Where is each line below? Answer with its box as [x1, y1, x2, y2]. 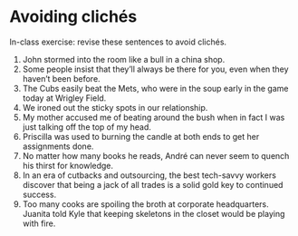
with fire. [22, 218, 56, 229]
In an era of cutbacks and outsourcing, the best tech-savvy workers [22, 170, 276, 181]
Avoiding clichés [9, 6, 138, 27]
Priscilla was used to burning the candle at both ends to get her [22, 131, 260, 142]
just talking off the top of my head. [22, 121, 152, 133]
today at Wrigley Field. [22, 93, 107, 103]
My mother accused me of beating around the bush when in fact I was [22, 112, 285, 123]
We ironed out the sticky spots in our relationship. [22, 102, 208, 113]
